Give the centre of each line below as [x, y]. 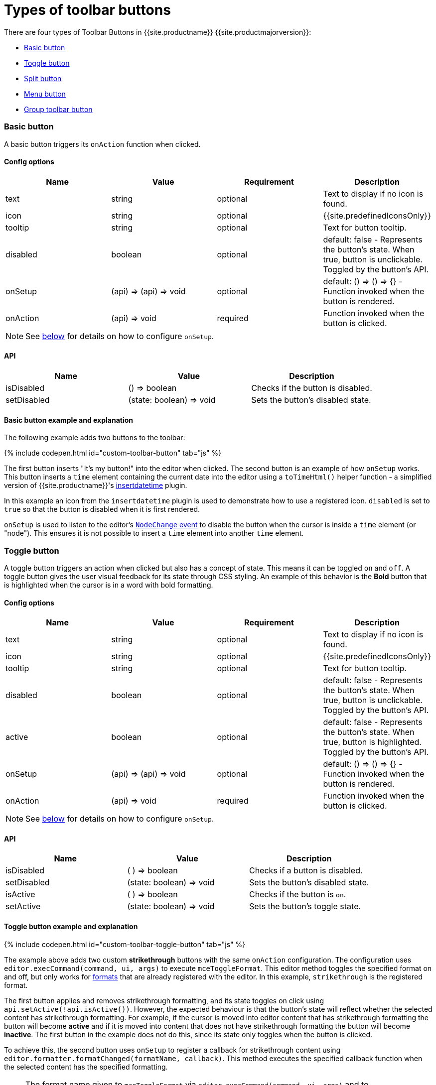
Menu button [45, 94]
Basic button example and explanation [69, 420]
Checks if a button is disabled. [306, 871]
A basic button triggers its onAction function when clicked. [102, 144]
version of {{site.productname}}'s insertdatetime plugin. [96, 485]
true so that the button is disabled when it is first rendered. [102, 509]
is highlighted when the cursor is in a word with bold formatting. [109, 585]
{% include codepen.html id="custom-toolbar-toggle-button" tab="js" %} [125, 944]
